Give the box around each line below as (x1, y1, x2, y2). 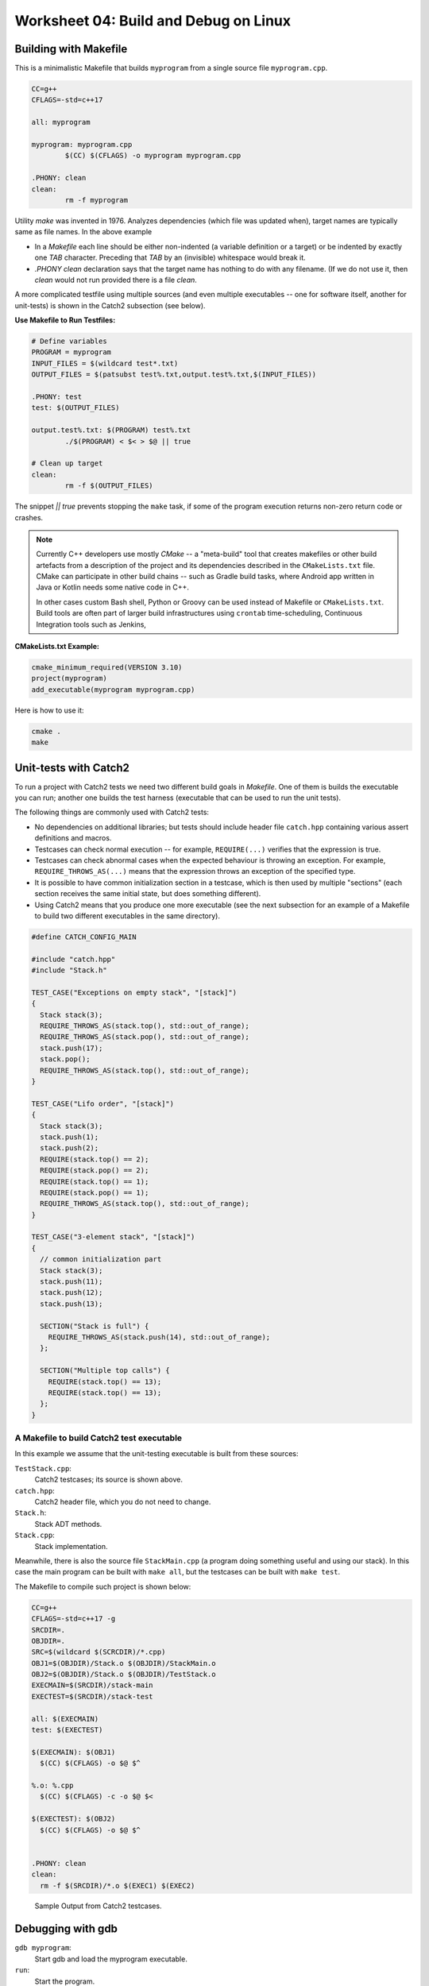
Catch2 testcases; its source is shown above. (34, 1474, 183, 1485)
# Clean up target (31, 459, 103, 468)
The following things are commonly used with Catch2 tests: (14, 807, 210, 817)
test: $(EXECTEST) (31, 1725, 103, 1735)
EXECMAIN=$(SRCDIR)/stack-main (31, 1681, 154, 1690)
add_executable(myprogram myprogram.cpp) (31, 685, 195, 694)
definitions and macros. (34, 833, 112, 843)
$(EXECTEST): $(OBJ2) (31, 1814, 116, 1823)
